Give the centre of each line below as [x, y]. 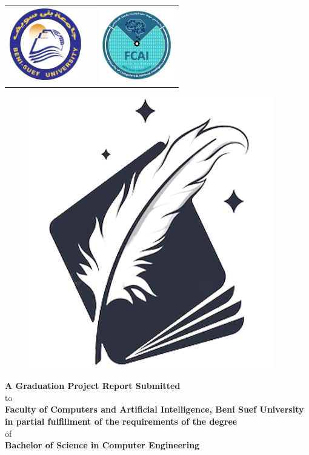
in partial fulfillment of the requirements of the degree [121, 421]
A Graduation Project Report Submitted [93, 386]
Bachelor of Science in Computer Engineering [102, 445]
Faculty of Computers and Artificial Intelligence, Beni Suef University [154, 409]
